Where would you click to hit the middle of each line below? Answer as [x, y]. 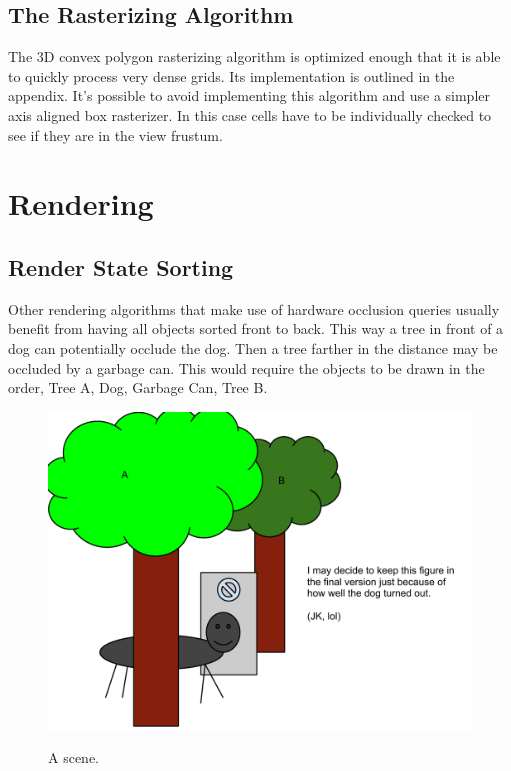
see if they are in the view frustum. [115, 134]
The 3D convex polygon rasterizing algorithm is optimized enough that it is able [254, 56]
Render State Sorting [121, 266]
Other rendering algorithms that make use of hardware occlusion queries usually [254, 308]
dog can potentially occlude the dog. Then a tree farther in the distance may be [253, 347]
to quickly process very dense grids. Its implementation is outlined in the [231, 75]
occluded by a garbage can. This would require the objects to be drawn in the [246, 367]
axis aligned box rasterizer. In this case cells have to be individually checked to [250, 114]
